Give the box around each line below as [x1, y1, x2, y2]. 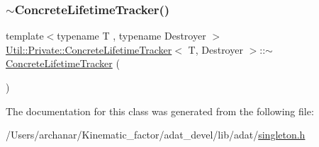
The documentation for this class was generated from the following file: [6, 103, 314, 118]
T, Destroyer [188, 42, 243, 57]
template [6, 28, 44, 43]
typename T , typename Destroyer [57, 28, 206, 43]
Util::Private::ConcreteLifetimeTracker [6, 42, 172, 57]
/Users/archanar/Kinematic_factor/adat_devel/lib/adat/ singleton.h [6, 127, 306, 142]
